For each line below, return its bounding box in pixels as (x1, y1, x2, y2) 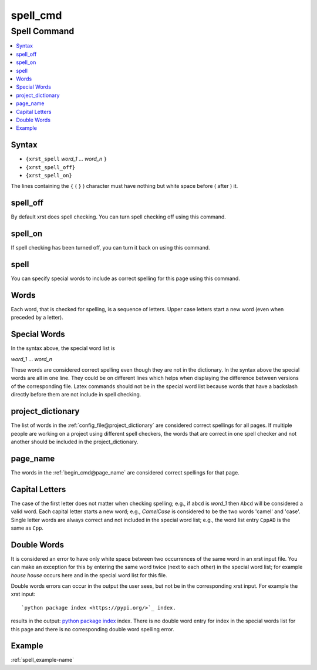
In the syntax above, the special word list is (11, 345, 116, 352)
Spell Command (11, 26, 75, 36)
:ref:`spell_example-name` (11, 656, 75, 664)
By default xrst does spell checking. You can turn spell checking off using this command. (11, 213, 226, 220)
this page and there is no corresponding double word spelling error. (11, 625, 174, 632)
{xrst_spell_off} (25, 164, 76, 170)
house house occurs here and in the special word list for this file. (11, 571, 167, 578)
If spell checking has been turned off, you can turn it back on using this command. (11, 244, 211, 251)
